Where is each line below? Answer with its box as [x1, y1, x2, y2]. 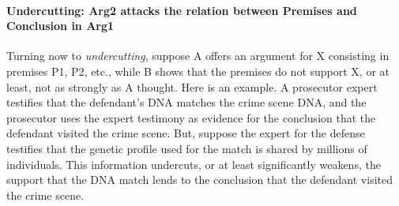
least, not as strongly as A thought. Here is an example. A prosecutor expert [6, 78, 378, 95]
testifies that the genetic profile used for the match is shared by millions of [6, 140, 367, 156]
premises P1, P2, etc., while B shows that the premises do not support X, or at [6, 62, 390, 79]
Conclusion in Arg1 [6, 17, 115, 34]
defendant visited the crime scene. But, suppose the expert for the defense [6, 125, 365, 141]
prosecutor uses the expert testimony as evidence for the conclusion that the [6, 109, 376, 125]
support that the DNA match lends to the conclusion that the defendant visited [6, 171, 393, 188]
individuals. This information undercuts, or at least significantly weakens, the [6, 155, 381, 172]
